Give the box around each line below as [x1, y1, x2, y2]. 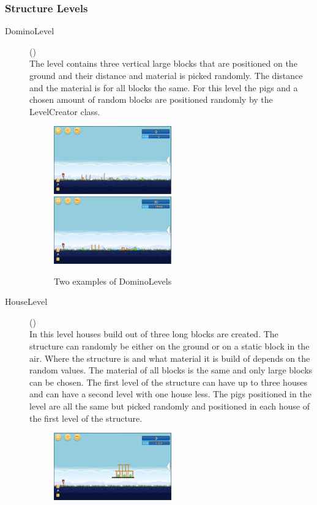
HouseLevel [5, 295, 48, 308]
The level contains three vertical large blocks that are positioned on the [29, 57, 297, 70]
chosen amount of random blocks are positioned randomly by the [29, 93, 273, 106]
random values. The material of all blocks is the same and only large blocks [29, 364, 313, 376]
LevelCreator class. [29, 105, 100, 118]
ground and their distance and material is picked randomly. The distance [29, 69, 303, 81]
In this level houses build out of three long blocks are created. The [29, 327, 278, 340]
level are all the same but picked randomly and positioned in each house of [29, 400, 310, 413]
